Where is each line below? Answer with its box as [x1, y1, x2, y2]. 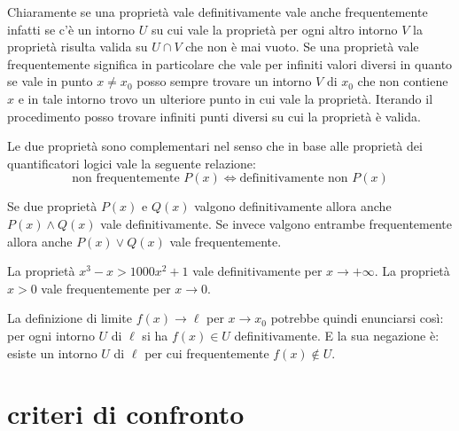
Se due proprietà [7, 197, 97, 215]
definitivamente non [239, 172, 348, 185]
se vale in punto [7, 72, 93, 90]
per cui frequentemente [144, 343, 269, 362]
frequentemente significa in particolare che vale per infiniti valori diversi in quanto [7, 54, 453, 73]
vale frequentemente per [41, 278, 171, 297]
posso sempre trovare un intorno [136, 72, 312, 90]
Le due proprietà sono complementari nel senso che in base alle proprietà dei [7, 137, 423, 155]
